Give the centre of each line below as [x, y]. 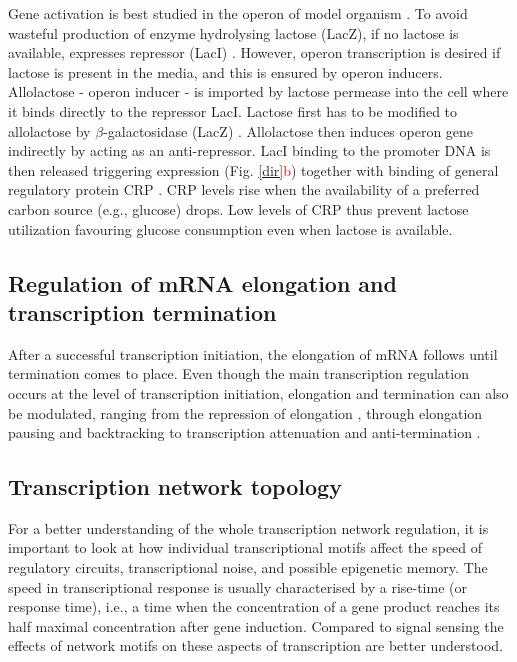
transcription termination [142, 311]
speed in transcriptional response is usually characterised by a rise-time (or [237, 586]
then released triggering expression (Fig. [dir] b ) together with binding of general [253, 169]
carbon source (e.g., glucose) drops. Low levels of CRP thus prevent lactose [238, 208]
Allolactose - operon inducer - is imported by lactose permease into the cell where [258, 91]
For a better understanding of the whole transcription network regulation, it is [248, 527]
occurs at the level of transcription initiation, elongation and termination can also [258, 392]
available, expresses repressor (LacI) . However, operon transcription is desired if [254, 52]
